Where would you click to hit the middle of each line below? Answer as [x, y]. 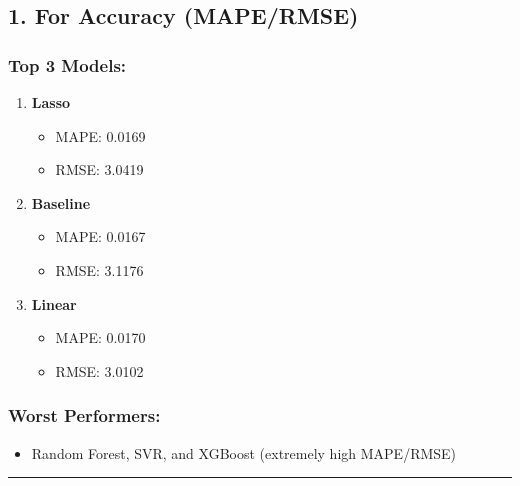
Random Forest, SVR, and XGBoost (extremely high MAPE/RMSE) [244, 452]
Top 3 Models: [67, 64]
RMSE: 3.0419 [99, 169]
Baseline [61, 202]
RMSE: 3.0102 [99, 370]
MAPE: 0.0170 [100, 337]
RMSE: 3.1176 [99, 269]
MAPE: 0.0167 [100, 236]
